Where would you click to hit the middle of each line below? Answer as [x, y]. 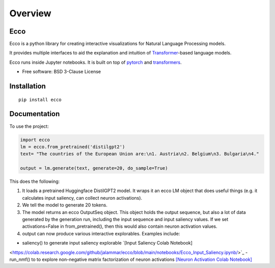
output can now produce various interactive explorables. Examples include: [101, 233]
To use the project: [29, 126]
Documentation [35, 114]
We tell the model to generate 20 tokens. [65, 205]
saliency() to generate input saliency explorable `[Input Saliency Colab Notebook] [107, 243]
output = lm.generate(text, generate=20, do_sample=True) [94, 168]
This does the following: [35, 181]
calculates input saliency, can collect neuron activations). [82, 198]
